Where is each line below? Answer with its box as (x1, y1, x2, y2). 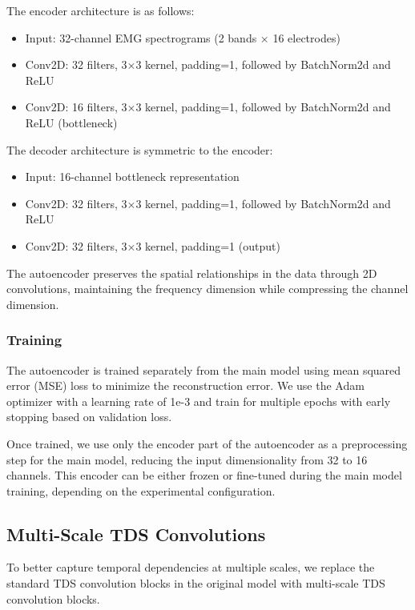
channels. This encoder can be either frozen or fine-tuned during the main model (6, 467, 402, 484)
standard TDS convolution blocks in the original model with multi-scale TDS (6, 575, 385, 592)
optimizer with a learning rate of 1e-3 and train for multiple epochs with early (6, 392, 391, 409)
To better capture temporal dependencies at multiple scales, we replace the (6, 559, 375, 576)
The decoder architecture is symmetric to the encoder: (6, 141, 273, 158)
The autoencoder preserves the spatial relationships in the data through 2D (6, 264, 377, 281)
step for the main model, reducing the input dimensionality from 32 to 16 (6, 451, 368, 468)
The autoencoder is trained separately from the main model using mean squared (6, 361, 401, 378)
